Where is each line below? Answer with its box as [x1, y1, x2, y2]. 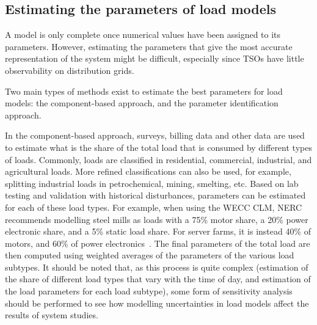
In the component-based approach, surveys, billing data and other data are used [5, 129, 305, 142]
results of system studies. [5, 309, 98, 321]
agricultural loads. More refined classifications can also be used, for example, [5, 165, 291, 178]
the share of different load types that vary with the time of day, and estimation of [5, 272, 311, 285]
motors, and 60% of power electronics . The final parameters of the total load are [5, 236, 310, 249]
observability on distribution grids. [5, 64, 134, 76]
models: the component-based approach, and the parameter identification [5, 97, 279, 109]
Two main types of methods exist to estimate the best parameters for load [5, 84, 283, 97]
